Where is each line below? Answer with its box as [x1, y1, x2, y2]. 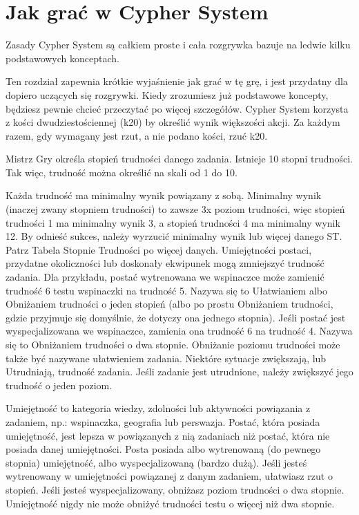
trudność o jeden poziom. [6, 377, 113, 392]
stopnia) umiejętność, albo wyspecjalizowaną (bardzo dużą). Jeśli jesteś [6, 455, 307, 469]
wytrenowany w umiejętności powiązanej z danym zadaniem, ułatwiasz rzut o [6, 469, 333, 483]
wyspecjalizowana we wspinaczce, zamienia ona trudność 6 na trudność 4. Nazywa [6, 324, 353, 338]
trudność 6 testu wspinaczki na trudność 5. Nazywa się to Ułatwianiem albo [6, 283, 327, 297]
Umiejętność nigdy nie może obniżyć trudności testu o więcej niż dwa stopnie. [6, 496, 335, 510]
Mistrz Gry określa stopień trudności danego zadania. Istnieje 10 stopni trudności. [6, 151, 353, 166]
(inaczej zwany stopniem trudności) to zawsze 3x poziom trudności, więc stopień [6, 202, 345, 216]
